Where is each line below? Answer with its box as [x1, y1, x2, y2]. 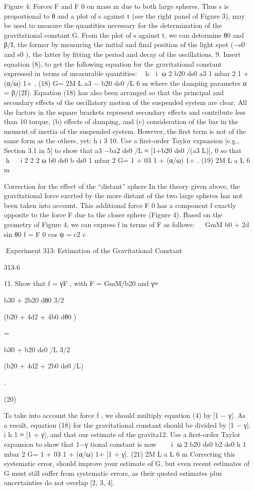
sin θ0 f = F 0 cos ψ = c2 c [4, 229, 86, 239]
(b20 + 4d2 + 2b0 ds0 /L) [4, 361, 84, 371]
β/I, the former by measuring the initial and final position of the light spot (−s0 [4, 39, 245, 50]
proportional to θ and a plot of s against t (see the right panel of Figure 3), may [4, 10, 245, 21]
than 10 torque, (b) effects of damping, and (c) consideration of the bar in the [4, 116, 238, 127]
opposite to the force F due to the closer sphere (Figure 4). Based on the [4, 209, 223, 220]
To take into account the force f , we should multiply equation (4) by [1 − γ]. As [4, 410, 246, 420]
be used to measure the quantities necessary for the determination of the [4, 20, 222, 30]
